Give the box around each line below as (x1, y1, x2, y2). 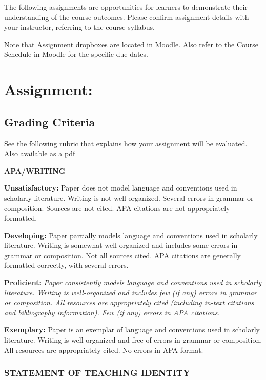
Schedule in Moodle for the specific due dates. (4, 49, 148, 59)
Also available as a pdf (4, 148, 75, 159)
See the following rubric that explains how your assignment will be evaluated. (4, 138, 248, 149)
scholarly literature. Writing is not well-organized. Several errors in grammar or (4, 192, 254, 203)
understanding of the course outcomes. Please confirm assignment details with (4, 11, 249, 22)
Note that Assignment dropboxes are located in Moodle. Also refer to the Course (4, 38, 259, 49)
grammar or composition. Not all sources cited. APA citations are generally (4, 249, 241, 260)
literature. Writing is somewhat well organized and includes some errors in (4, 240, 238, 250)
